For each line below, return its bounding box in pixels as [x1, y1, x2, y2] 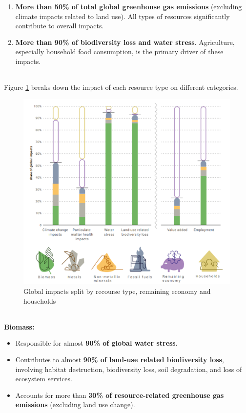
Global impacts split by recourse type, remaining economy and [23, 286, 211, 296]
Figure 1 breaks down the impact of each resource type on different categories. [4, 82, 238, 92]
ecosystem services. [15, 373, 72, 384]
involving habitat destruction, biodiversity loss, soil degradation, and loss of [15, 364, 242, 374]
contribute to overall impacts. [15, 21, 104, 31]
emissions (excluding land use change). [15, 399, 135, 410]
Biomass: [4, 321, 35, 331]
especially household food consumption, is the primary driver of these [15, 46, 224, 57]
